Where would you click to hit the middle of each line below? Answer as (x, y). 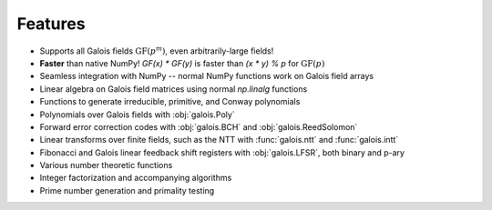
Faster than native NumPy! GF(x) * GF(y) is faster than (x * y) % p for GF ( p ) (182, 63)
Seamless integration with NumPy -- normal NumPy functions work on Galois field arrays (206, 76)
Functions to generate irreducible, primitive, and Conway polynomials (170, 102)
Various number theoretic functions (106, 165)
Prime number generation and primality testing (127, 190)
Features (51, 24)
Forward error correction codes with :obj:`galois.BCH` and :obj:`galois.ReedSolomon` (199, 126)
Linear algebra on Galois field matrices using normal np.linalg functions (174, 89)
